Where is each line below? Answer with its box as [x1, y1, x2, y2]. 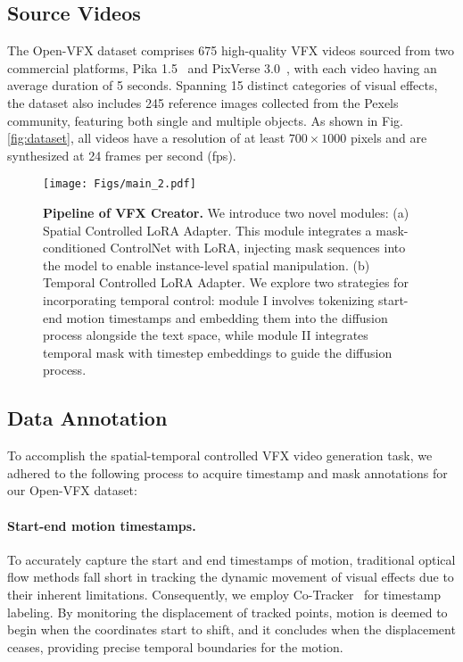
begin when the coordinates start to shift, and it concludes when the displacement [7, 620, 456, 639]
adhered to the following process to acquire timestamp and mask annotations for [7, 463, 448, 482]
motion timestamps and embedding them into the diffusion [66, 308, 388, 327]
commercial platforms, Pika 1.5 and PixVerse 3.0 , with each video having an [7, 58, 437, 77]
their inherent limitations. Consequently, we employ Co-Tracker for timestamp [7, 584, 442, 603]
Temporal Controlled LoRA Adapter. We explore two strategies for [43, 273, 409, 292]
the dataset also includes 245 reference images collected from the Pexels [7, 93, 399, 112]
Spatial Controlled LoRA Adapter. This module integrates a [43, 220, 372, 239]
